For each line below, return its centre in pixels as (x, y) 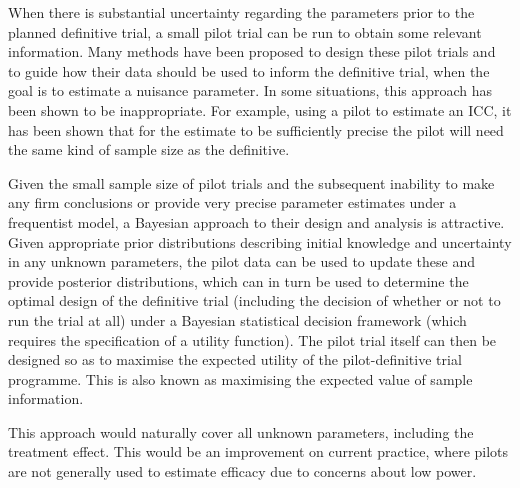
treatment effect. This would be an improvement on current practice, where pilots (258, 451)
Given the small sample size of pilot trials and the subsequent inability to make (251, 182)
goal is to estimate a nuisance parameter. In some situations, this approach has (250, 90)
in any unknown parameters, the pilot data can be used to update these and (241, 261)
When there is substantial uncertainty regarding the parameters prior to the (241, 12)
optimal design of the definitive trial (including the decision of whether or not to (254, 300)
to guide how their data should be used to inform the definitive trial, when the (249, 70)
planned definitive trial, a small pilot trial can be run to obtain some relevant (245, 31)
